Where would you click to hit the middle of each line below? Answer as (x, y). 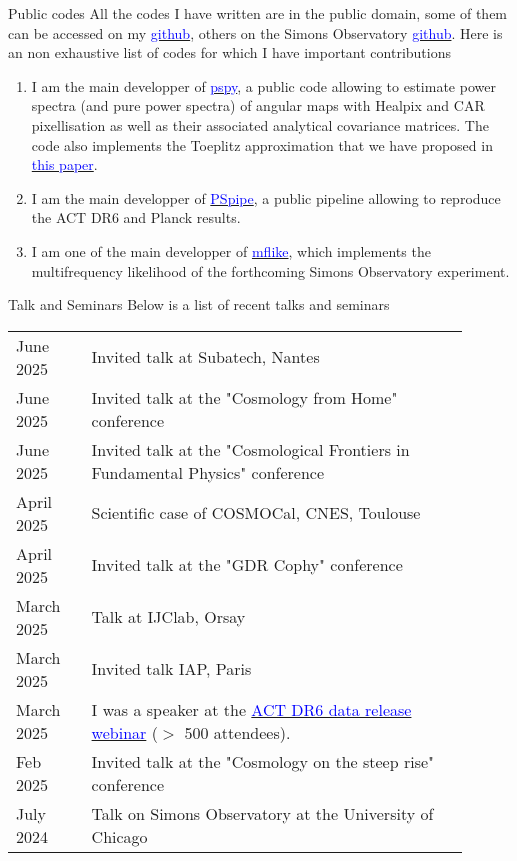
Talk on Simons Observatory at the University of (262, 813)
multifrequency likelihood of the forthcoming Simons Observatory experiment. (270, 270)
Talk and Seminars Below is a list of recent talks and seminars (199, 304)
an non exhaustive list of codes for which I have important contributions (230, 52)
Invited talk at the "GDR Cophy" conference (247, 565)
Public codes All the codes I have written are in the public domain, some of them (258, 13)
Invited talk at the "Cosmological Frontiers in (250, 449)
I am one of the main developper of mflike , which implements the (231, 250)
